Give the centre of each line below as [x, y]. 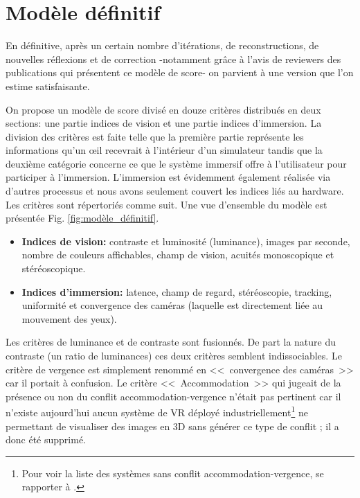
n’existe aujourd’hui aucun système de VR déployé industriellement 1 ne [157, 411]
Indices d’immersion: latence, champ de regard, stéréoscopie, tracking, [177, 291]
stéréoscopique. [54, 268]
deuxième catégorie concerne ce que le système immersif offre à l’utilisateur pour [176, 163]
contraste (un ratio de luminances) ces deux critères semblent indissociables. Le [174, 355]
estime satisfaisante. [48, 86]
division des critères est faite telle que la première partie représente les [155, 136]
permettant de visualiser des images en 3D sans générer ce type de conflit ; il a [172, 426]
